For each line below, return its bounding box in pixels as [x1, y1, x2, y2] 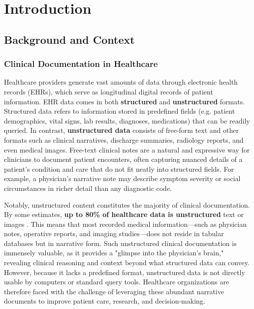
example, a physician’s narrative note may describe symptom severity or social [4, 173, 241, 184]
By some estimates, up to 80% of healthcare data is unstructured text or [4, 209, 244, 219]
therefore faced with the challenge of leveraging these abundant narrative [4, 286, 224, 296]
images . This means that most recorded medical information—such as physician [4, 218, 247, 229]
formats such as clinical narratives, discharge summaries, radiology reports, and [4, 134, 244, 145]
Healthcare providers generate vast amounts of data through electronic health [4, 77, 238, 87]
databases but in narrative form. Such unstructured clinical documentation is [4, 238, 237, 248]
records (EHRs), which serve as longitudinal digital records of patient [4, 86, 213, 96]
